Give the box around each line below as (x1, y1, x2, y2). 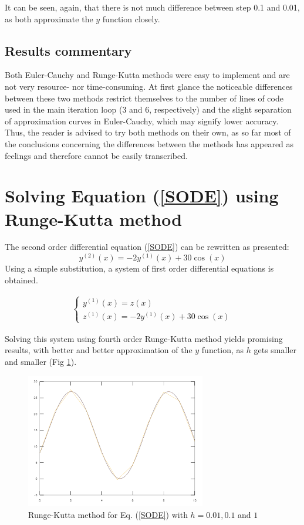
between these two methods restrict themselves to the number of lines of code (5, 92, 283, 104)
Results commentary (5, 41, 132, 59)
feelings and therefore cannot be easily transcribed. (5, 149, 188, 161)
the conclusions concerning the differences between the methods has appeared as (5, 137, 294, 150)
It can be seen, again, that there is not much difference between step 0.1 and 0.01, (5, 1, 300, 13)
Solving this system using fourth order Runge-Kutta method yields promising (5, 332, 283, 344)
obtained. (5, 273, 38, 286)
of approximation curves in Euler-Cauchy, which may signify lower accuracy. (5, 114, 279, 127)
